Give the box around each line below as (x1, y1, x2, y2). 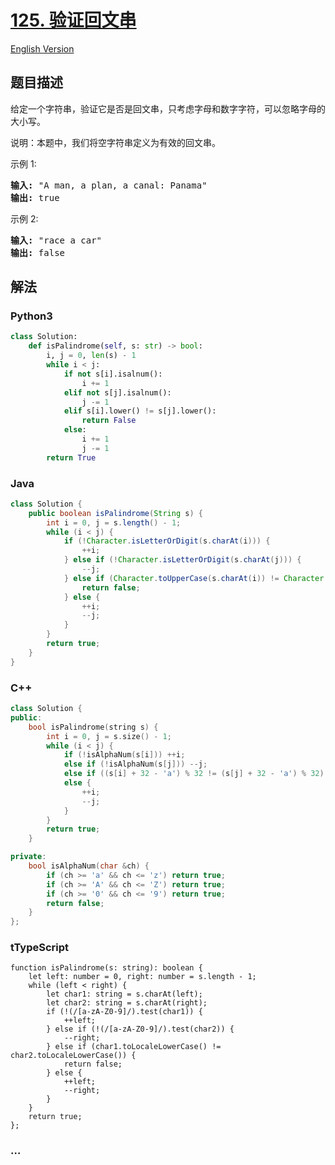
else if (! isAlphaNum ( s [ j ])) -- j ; (63, 759, 208, 770)
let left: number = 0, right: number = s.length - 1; (28, 972, 257, 982)
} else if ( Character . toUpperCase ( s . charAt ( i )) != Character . (63, 573, 329, 583)
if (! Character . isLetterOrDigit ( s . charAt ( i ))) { (63, 536, 271, 546)
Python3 (10, 309, 53, 323)
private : (10, 852, 47, 862)
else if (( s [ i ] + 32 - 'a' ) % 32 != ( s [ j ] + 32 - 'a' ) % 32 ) (63, 769, 325, 779)
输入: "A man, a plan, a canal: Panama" (10, 179, 208, 191)
